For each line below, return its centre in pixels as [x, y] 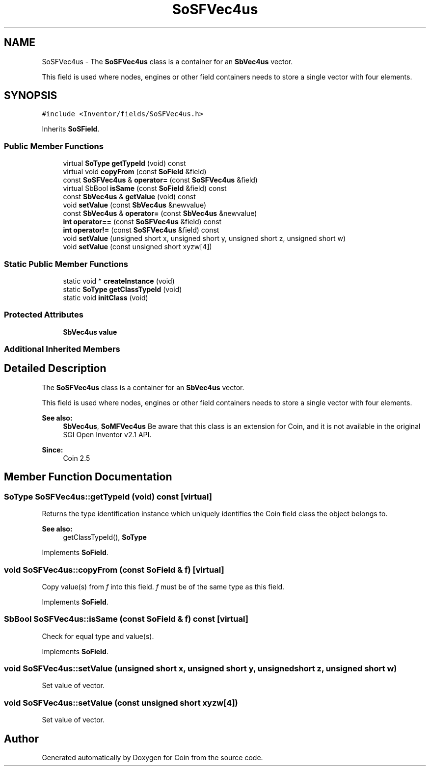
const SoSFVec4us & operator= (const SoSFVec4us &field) [160, 180]
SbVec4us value [90, 332]
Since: [53, 450]
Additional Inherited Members [62, 349]
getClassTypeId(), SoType [105, 537]
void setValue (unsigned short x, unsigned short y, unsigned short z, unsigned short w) [204, 239]
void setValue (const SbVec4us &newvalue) [134, 205]
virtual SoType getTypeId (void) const [124, 163]
